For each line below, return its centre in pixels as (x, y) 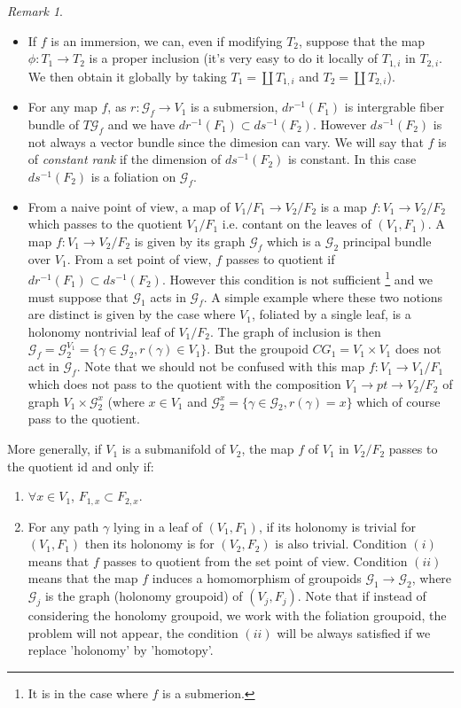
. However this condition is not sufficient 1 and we (297, 278)
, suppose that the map (362, 40)
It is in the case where (88, 693)
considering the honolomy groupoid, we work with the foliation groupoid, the (237, 615)
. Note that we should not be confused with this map (221, 366)
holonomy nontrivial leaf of (101, 331)
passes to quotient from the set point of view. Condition (255, 560)
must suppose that (78, 296)
